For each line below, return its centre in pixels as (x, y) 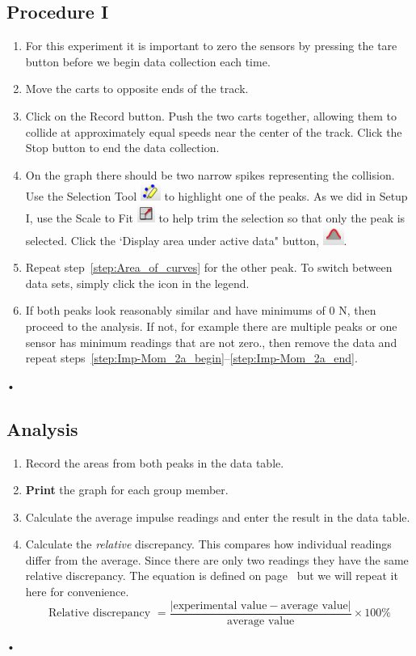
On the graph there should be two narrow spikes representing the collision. (210, 174)
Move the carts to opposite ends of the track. (137, 89)
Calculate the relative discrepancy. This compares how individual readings (208, 544)
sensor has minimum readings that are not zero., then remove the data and (211, 342)
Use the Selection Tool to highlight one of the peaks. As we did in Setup (216, 196)
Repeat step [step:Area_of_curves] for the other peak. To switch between (209, 267)
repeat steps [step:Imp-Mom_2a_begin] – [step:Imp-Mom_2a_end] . (191, 358)
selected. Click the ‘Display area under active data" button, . (186, 240)
